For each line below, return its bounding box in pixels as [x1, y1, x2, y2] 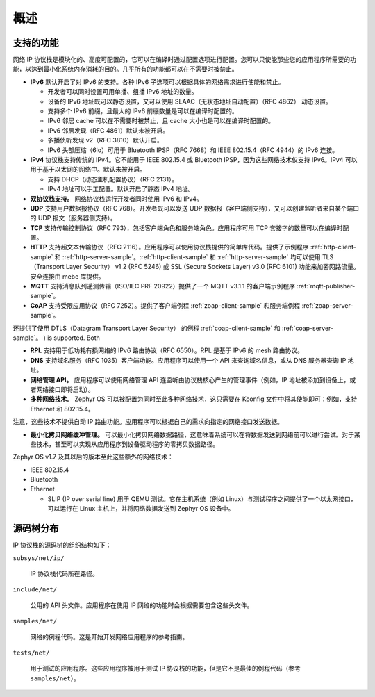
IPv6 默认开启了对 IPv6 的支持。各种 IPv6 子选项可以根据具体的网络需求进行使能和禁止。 [30, 77, 285, 86]
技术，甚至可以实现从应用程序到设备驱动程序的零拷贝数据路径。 [35, 440, 219, 448]
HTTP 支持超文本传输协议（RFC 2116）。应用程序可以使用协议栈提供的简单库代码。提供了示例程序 [30, 243, 309, 252]
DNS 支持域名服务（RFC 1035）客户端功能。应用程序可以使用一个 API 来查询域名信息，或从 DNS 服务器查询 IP [30, 356, 347, 364]
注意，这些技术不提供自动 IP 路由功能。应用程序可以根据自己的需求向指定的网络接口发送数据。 [12, 418, 284, 426]
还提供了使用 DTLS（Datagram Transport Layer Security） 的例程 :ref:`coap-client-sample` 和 [12, 324, 281, 332]
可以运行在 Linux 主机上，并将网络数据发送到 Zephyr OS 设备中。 [47, 505, 235, 513]
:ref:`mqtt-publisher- [296, 282, 356, 290]
